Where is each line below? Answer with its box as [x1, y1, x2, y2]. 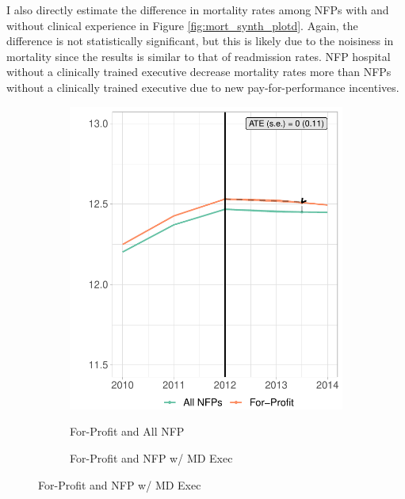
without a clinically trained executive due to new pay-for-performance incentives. [6, 78, 399, 95]
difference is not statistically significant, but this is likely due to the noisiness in [6, 32, 394, 49]
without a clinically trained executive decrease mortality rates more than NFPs [6, 63, 392, 80]
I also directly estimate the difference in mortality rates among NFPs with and [6, 2, 389, 17]
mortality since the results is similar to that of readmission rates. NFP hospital [6, 48, 391, 64]
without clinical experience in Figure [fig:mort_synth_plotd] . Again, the [6, 17, 358, 33]
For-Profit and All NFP [70, 423, 185, 440]
